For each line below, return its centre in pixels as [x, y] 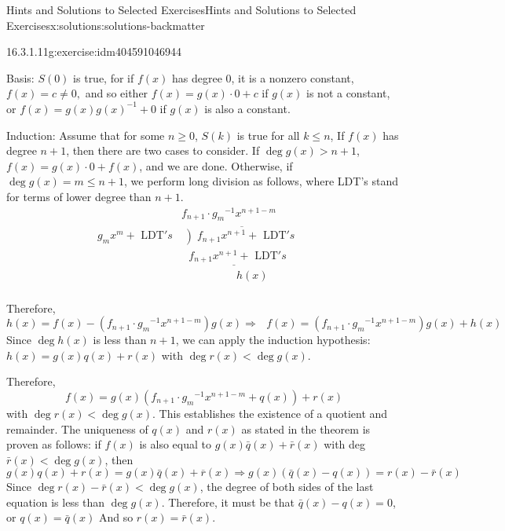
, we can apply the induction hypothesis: [273, 340]
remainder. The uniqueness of [77, 428]
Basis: [20, 77]
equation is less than [56, 502]
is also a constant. [247, 108]
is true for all [268, 135]
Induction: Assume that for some [86, 135]
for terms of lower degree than [79, 196]
